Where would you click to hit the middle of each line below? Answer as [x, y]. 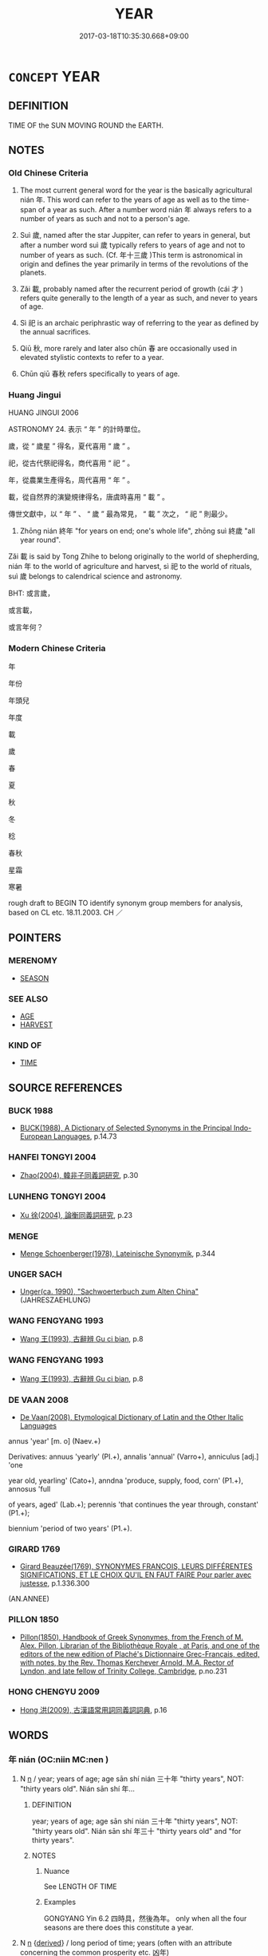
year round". [40, 539]
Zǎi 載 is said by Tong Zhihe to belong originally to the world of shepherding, [134, 556]
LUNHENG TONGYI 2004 [57, 1196]
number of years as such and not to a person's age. [105, 219]
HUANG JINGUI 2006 [43, 413]
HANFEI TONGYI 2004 [53, 1156]
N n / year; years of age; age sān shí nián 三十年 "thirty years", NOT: [132, 1778]
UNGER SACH [35, 1274]
